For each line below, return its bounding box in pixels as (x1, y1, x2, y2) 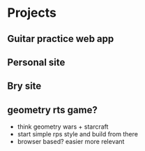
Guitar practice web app (7, 33, 114, 45)
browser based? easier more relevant (17, 138, 125, 146)
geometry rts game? (7, 103, 98, 116)
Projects (7, 5, 57, 21)
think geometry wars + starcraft (17, 122, 109, 131)
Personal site (7, 56, 66, 68)
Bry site (7, 80, 42, 92)
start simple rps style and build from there (17, 130, 138, 138)
